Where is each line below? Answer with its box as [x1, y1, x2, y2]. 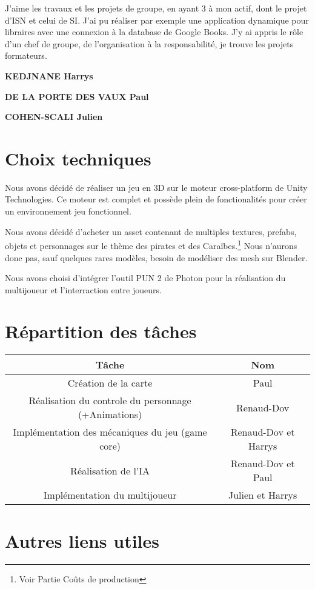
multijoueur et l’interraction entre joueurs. [5, 283, 162, 296]
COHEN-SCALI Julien [5, 110, 103, 123]
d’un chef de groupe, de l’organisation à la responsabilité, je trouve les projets [5, 37, 294, 50]
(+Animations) [78, 407, 142, 422]
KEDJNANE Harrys [5, 69, 93, 82]
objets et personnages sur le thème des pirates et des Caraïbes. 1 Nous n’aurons [5, 238, 297, 251]
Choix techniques [5, 145, 151, 170]
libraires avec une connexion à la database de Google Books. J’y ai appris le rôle [5, 25, 303, 38]
